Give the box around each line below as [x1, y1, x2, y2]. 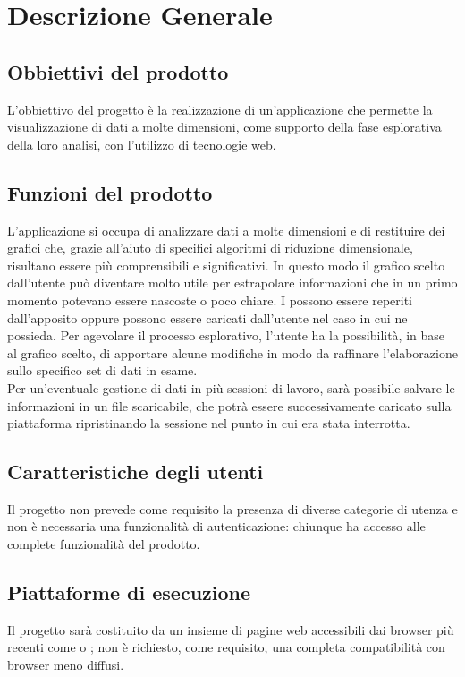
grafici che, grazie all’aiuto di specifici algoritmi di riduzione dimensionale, [7, 238, 413, 257]
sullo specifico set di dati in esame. [7, 361, 198, 380]
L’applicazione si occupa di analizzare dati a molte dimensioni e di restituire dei [7, 220, 445, 239]
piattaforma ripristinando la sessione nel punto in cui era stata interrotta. [7, 414, 410, 433]
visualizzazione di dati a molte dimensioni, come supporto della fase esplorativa [7, 117, 442, 136]
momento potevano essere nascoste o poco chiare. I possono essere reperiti [7, 290, 412, 309]
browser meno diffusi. [7, 656, 124, 674]
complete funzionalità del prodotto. [7, 535, 200, 553]
